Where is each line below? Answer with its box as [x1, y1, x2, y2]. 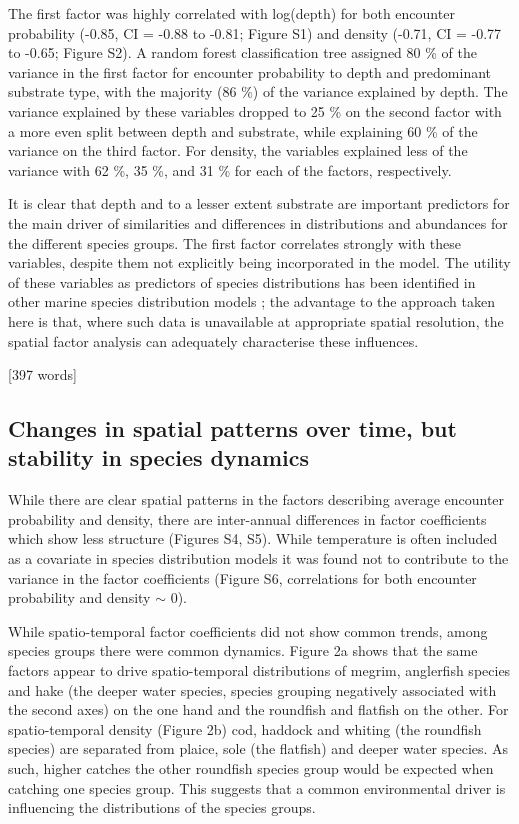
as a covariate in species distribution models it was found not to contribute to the [8, 548, 509, 569]
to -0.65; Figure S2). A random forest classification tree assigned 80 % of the [8, 42, 477, 63]
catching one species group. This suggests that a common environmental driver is [8, 777, 506, 798]
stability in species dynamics [8, 442, 310, 473]
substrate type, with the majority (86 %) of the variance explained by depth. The [8, 81, 508, 102]
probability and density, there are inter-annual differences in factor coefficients [8, 508, 487, 529]
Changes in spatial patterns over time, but [8, 413, 457, 444]
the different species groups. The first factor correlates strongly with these [8, 232, 462, 253]
